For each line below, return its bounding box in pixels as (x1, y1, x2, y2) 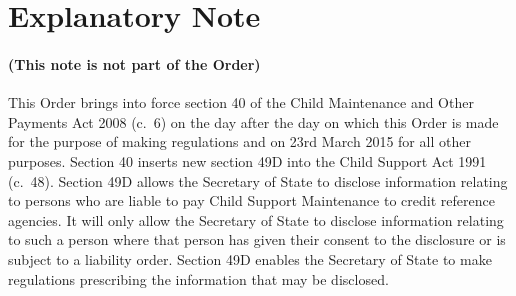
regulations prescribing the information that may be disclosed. (8, 268, 389, 289)
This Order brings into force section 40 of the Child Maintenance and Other (8, 92, 474, 113)
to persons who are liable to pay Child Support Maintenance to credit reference (8, 190, 495, 211)
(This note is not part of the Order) (8, 53, 261, 74)
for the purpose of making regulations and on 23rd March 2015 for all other (8, 131, 471, 152)
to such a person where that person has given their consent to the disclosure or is (8, 229, 506, 250)
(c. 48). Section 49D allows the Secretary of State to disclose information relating (8, 170, 508, 191)
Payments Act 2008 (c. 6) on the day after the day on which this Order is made (8, 111, 499, 132)
